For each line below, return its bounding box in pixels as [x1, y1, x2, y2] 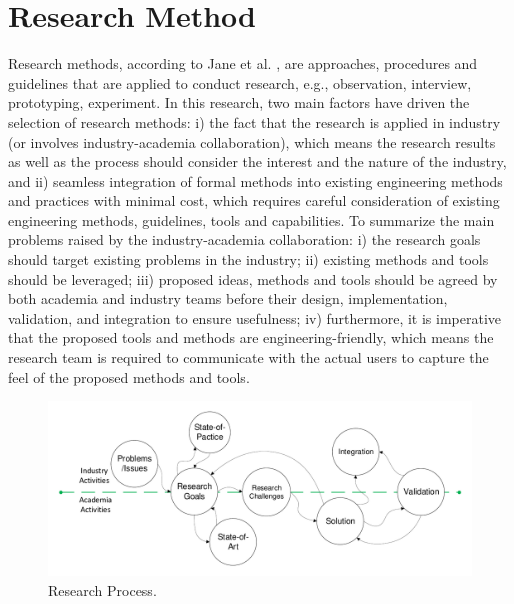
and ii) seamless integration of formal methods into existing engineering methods [8, 170, 503, 191]
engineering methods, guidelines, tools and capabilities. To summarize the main [8, 209, 495, 230]
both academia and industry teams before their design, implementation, [8, 288, 448, 309]
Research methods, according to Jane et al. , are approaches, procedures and [8, 53, 478, 74]
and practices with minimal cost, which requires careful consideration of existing [8, 190, 500, 211]
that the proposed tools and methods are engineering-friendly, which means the [8, 327, 494, 348]
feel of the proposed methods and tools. [8, 366, 250, 387]
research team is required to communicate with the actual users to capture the [8, 347, 489, 368]
